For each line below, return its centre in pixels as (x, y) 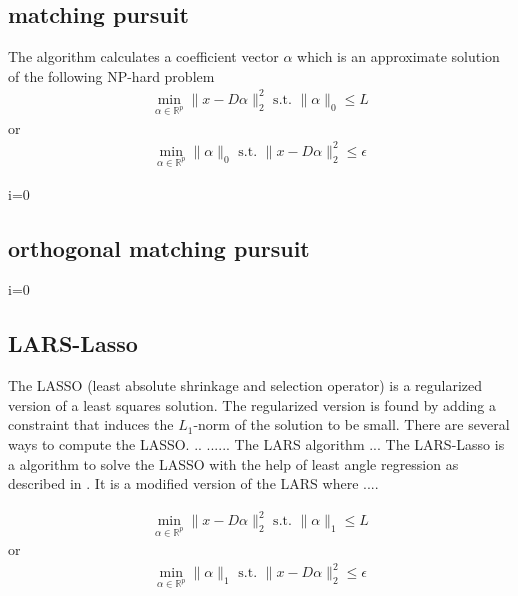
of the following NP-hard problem (111, 75)
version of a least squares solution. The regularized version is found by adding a (252, 404)
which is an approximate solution (398, 56)
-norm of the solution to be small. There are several (351, 424)
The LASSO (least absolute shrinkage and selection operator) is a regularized (245, 385)
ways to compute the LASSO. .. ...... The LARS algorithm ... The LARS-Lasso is (256, 443)
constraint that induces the (91, 424)
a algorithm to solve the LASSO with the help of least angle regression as (233, 463)
